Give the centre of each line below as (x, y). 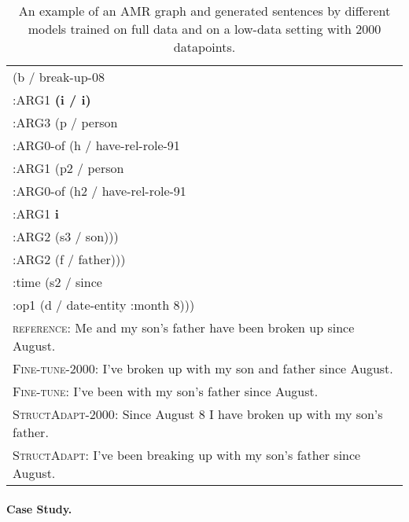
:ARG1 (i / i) (52, 99)
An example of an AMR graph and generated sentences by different (204, 11)
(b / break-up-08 (59, 77)
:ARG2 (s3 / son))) (66, 236)
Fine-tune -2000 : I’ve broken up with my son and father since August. (203, 368)
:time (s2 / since (57, 282)
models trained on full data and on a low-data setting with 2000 (204, 29)
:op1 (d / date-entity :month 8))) (104, 305)
